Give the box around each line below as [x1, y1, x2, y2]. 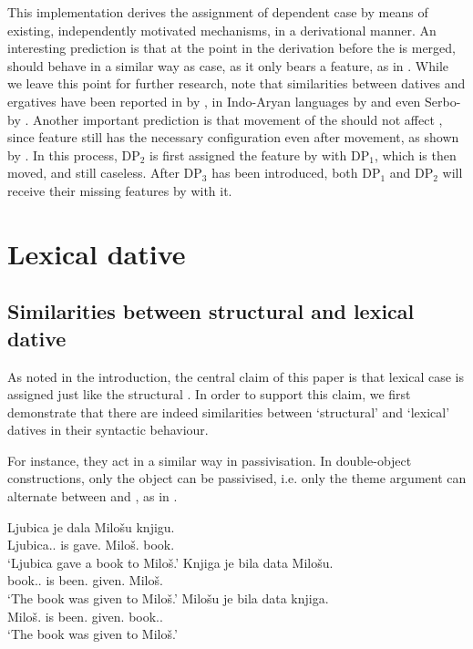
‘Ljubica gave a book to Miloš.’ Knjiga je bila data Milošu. [7, 552, 334, 572]
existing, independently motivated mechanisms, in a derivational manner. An [7, 20, 437, 39]
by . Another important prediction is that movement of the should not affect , [7, 109, 443, 129]
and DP [389, 163, 434, 182]
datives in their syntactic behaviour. [7, 420, 209, 439]
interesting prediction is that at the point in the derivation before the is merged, [7, 38, 457, 57]
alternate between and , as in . [7, 487, 178, 506]
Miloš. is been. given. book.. [7, 606, 163, 625]
